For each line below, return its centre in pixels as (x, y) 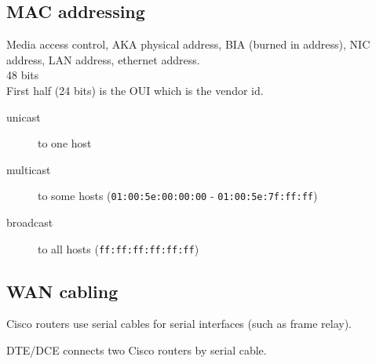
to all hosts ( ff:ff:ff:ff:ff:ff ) (119, 248)
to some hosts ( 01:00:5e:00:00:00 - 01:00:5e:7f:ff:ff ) (178, 196)
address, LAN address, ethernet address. (103, 59)
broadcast (30, 222)
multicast (29, 169)
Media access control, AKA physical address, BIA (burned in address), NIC (188, 44)
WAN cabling (62, 291)
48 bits (23, 75)
